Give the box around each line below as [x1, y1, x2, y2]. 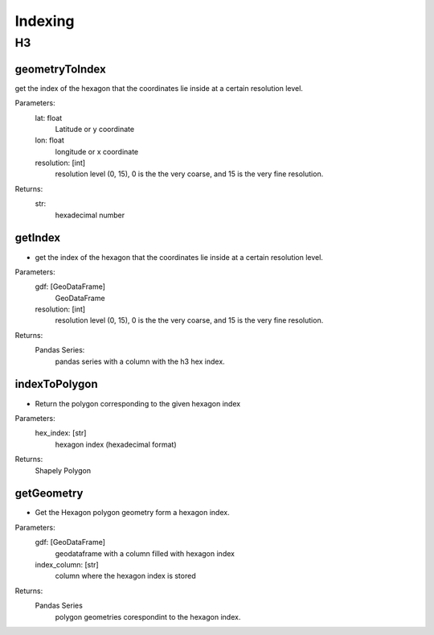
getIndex [14, 231, 60, 245]
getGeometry [14, 487, 84, 501]
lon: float [35, 135, 64, 145]
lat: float [35, 113, 63, 122]
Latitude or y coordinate [55, 124, 135, 134]
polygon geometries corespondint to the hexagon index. [55, 612, 241, 621]
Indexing [14, 12, 76, 30]
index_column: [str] [35, 559, 100, 569]
